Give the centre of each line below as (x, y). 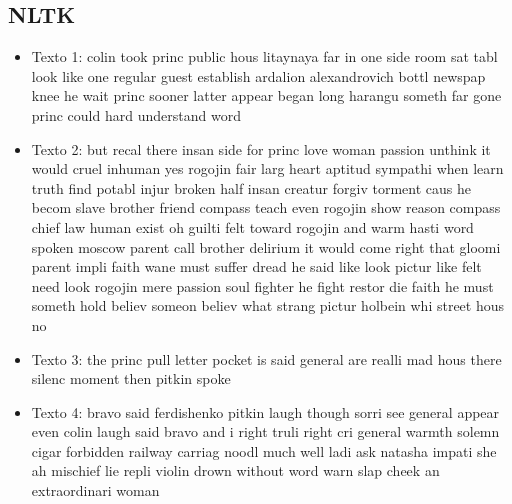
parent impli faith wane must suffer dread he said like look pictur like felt (256, 266)
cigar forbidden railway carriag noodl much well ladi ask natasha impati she (264, 450)
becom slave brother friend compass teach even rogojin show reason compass (266, 207)
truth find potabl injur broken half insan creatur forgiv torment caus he (251, 187)
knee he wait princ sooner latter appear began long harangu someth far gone (266, 95)
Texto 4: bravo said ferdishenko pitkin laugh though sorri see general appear (265, 411)
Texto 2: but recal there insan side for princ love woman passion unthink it (261, 148)
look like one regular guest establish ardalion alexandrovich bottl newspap (258, 75)
